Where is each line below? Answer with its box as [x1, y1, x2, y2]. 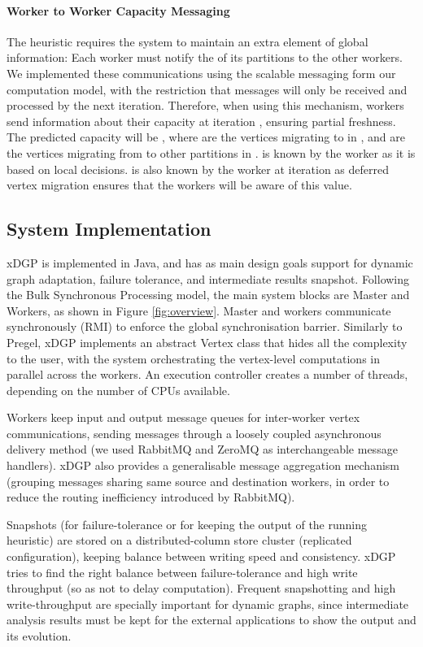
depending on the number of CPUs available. [7, 381, 230, 398]
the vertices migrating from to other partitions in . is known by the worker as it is [7, 144, 416, 161]
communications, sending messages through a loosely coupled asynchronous [7, 424, 382, 441]
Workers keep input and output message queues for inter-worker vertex [7, 409, 360, 426]
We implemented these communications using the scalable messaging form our [7, 64, 396, 81]
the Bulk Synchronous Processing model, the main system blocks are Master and [7, 286, 410, 303]
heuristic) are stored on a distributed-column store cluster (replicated [7, 532, 352, 549]
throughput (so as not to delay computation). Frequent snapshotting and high [7, 580, 396, 597]
